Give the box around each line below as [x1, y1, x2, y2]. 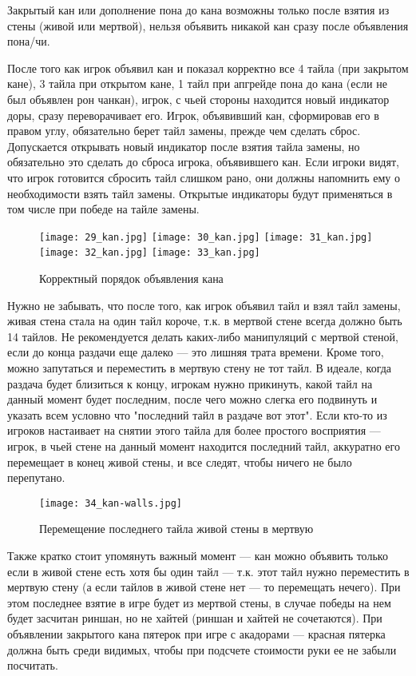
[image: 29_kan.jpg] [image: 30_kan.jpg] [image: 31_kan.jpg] [39, 231, 373, 243]
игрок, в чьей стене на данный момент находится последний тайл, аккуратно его [7, 437, 400, 454]
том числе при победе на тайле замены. [7, 201, 200, 217]
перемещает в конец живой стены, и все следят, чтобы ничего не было [7, 453, 352, 470]
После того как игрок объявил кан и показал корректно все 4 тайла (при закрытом [7, 59, 409, 76]
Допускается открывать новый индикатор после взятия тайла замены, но [7, 137, 360, 154]
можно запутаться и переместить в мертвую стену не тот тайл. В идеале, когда [7, 360, 392, 376]
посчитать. [7, 657, 58, 674]
